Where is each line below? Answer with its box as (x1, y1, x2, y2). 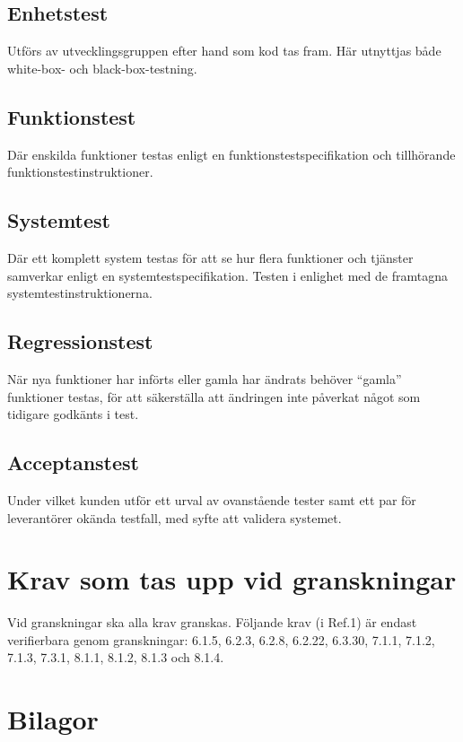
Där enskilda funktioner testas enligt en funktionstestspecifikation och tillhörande (7, 144, 456, 163)
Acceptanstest (7, 449, 139, 476)
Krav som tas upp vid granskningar (7, 561, 457, 598)
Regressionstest (7, 327, 153, 355)
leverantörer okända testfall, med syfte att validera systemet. (7, 508, 342, 527)
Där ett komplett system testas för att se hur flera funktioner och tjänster (7, 248, 414, 266)
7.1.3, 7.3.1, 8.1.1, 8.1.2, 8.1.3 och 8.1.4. (7, 648, 224, 667)
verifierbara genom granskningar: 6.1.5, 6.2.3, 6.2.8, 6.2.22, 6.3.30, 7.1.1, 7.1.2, (7, 630, 435, 649)
